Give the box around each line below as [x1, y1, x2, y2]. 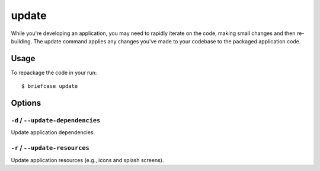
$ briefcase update [21, 83, 78, 90]
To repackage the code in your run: [11, 69, 97, 76]
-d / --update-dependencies [11, 116, 101, 125]
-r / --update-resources [11, 144, 90, 152]
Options [11, 98, 41, 108]
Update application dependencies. [11, 129, 95, 136]
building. [11, 37, 33, 45]
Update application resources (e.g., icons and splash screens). [11, 156, 164, 163]
